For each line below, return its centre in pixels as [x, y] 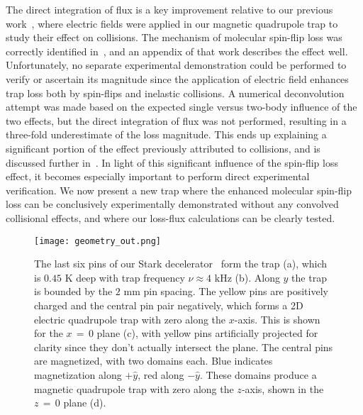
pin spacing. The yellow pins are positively [236, 291]
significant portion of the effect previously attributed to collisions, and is [163, 148]
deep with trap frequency [130, 277]
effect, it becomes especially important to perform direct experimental [158, 176]
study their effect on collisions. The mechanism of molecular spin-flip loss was [174, 37]
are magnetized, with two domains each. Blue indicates [153, 361]
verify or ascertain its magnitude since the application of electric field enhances [177, 78]
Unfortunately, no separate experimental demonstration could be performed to [176, 65]
